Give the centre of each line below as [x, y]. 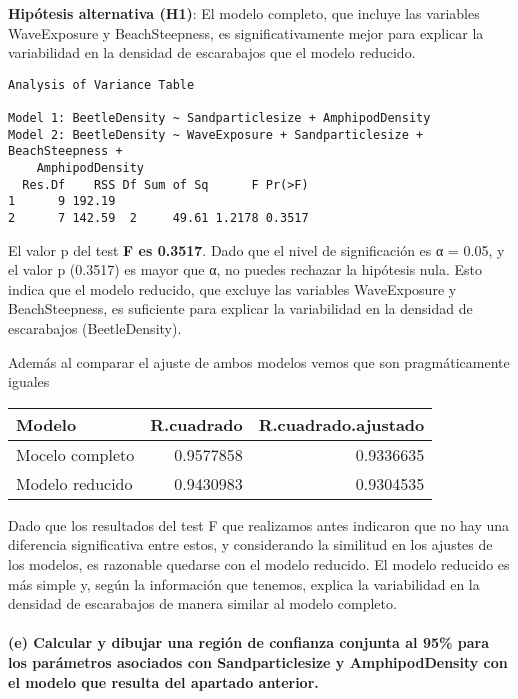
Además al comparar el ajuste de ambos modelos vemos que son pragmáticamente [259, 361]
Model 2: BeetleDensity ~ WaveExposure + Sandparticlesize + [216, 134]
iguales [29, 381]
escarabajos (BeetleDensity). [95, 328]
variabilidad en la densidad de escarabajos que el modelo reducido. [212, 52]
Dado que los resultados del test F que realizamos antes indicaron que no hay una [259, 524]
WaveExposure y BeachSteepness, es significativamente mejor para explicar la [246, 32]
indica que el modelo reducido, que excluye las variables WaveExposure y [232, 288]
